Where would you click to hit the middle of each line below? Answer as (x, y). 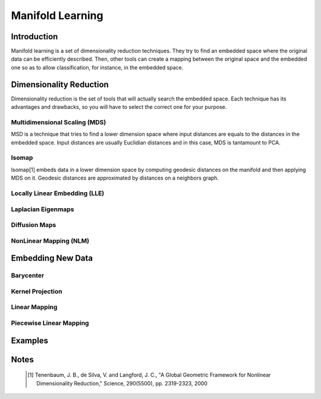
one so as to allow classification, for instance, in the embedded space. (97, 67)
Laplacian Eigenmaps (43, 209)
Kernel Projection (37, 291)
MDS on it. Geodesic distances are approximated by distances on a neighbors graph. (115, 178)
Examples (30, 340)
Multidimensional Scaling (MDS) (59, 122)
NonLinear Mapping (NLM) (50, 241)
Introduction (34, 37)
